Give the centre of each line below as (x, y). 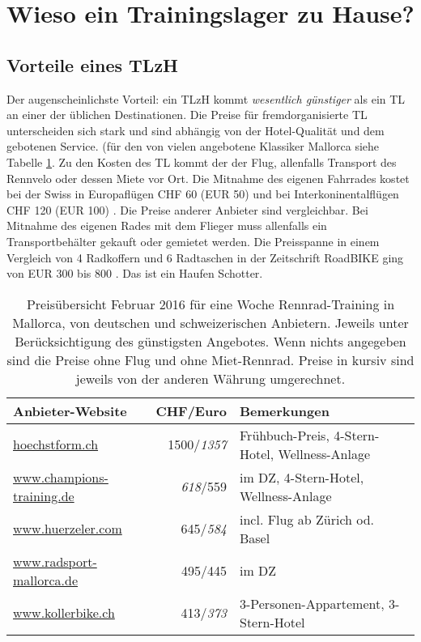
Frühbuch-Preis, (284, 435)
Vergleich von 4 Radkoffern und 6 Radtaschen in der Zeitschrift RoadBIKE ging (205, 257)
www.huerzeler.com (68, 529)
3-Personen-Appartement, (312, 603)
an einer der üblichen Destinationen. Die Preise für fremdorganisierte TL (187, 115)
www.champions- (61, 477)
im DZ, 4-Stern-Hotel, (302, 477)
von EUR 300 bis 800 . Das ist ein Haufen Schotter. (135, 273)
